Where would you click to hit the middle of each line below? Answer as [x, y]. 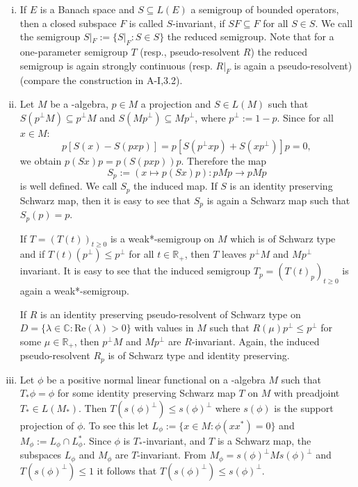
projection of [47, 426]
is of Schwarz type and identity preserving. [199, 355]
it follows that [127, 470]
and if [32, 254]
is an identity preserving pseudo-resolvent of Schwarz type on [171, 314]
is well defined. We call [68, 186]
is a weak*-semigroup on [162, 238]
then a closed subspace [68, 23]
